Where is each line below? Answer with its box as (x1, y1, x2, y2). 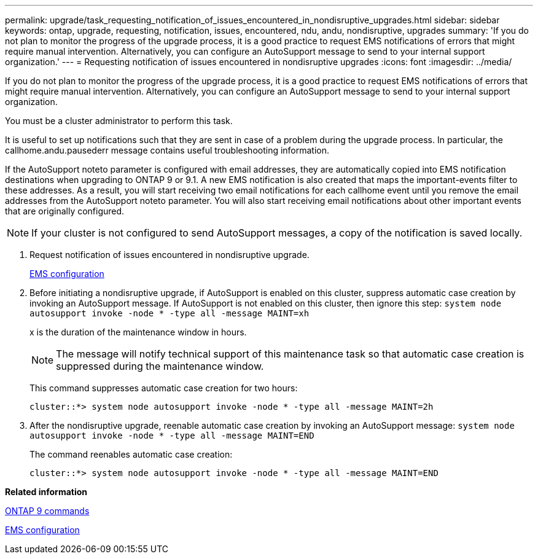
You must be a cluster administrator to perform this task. (5, 115, 233, 126)
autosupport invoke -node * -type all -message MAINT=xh (29, 308, 310, 318)
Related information (5, 487, 88, 497)
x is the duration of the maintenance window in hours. (29, 327, 247, 337)
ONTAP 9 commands (5, 506, 90, 516)
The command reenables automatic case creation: (29, 449, 233, 459)
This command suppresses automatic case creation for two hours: (29, 383, 298, 393)
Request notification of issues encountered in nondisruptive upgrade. (29, 249, 310, 260)
